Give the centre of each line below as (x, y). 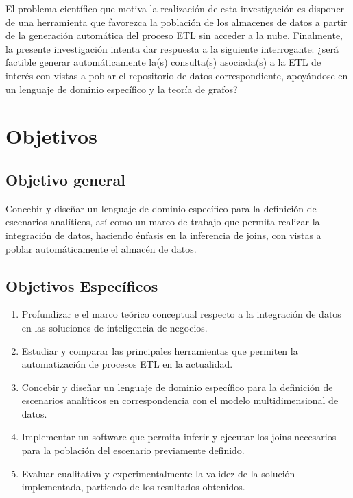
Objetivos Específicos (82, 285)
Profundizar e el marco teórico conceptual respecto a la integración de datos (181, 314)
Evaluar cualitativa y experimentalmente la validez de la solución (158, 473)
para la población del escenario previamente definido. (133, 450)
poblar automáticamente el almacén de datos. (101, 248)
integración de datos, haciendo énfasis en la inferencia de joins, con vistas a (163, 235)
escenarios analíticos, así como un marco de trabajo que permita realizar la (163, 222)
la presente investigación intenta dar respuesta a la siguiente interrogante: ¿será (172, 48)
